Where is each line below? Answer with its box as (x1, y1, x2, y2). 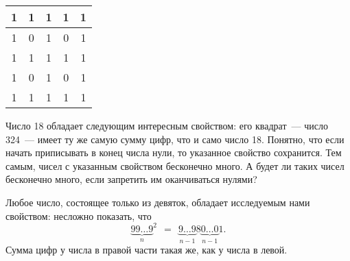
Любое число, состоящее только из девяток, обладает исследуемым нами (5, 195, 310, 209)
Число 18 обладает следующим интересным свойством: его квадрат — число (5, 119, 328, 132)
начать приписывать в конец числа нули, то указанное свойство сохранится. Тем (5, 145, 342, 160)
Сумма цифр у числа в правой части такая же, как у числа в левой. (5, 243, 288, 257)
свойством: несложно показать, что (5, 208, 152, 223)
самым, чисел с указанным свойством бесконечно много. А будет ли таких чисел (5, 158, 345, 173)
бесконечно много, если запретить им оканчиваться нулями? (5, 172, 257, 186)
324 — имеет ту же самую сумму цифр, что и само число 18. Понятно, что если (5, 132, 345, 146)
